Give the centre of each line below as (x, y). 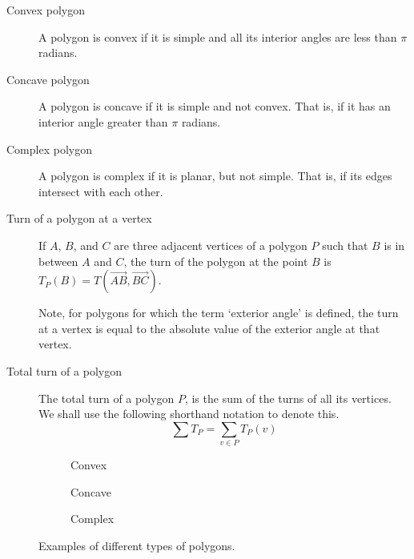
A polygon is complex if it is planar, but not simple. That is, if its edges (215, 176)
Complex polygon (49, 149)
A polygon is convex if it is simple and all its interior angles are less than (218, 36)
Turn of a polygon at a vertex (79, 218)
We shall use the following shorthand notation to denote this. (189, 414)
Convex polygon (46, 10)
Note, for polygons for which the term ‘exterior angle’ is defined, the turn (219, 313)
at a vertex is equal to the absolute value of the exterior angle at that (209, 328)
